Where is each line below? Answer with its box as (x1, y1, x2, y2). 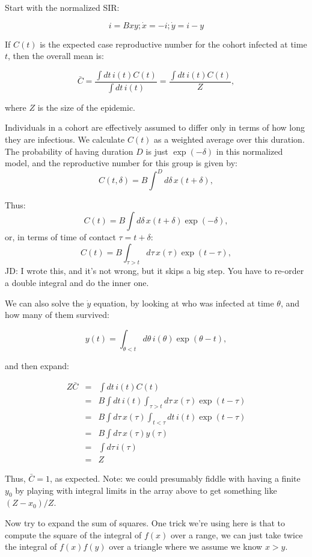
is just (145, 145, 168, 157)
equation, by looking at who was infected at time (93, 296, 274, 309)
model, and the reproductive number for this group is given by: (5, 157, 237, 169)
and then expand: (5, 359, 69, 372)
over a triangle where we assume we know (109, 540, 263, 553)
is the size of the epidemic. (37, 101, 135, 113)
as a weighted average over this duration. (154, 133, 305, 146)
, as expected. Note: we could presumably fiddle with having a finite (50, 472, 301, 485)
